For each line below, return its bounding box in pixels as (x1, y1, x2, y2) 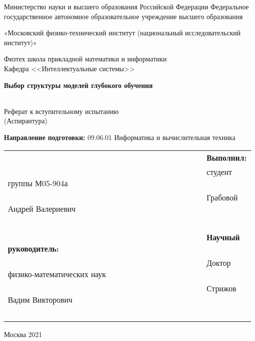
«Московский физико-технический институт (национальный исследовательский (4, 28, 241, 38)
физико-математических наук (8, 268, 106, 280)
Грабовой (206, 191, 238, 203)
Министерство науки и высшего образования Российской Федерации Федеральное (4, 1, 249, 11)
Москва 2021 (4, 329, 42, 339)
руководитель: (8, 242, 59, 254)
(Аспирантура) (4, 115, 48, 126)
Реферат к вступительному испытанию (4, 106, 119, 116)
